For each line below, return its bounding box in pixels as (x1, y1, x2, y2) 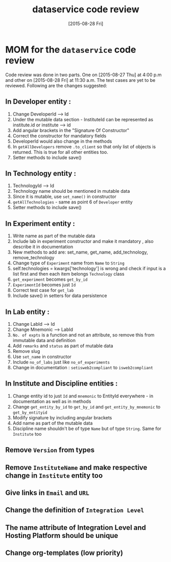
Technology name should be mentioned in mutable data (12, 188, 130, 194)
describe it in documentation (12, 244, 73, 250)
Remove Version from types (5, 446, 95, 455)
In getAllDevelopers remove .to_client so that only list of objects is (12, 143, 156, 149)
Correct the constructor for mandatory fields (12, 132, 107, 139)
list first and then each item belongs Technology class (12, 271, 125, 277)
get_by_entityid (12, 410, 47, 415)
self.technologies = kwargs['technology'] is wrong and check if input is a (12, 265, 166, 272)
